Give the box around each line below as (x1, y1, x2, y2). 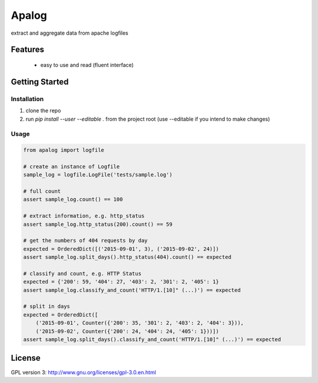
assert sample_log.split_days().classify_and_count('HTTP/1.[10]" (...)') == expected (23, 336, 281, 343)
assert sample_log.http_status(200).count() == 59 (23, 221, 173, 228)
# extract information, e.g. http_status (23, 212, 145, 219)
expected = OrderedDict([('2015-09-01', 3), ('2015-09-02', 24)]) (23, 245, 219, 252)
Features (11, 45, 44, 55)
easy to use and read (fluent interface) (40, 61, 134, 68)
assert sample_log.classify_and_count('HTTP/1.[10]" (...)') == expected (23, 287, 241, 294)
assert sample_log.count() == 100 (23, 196, 123, 203)
